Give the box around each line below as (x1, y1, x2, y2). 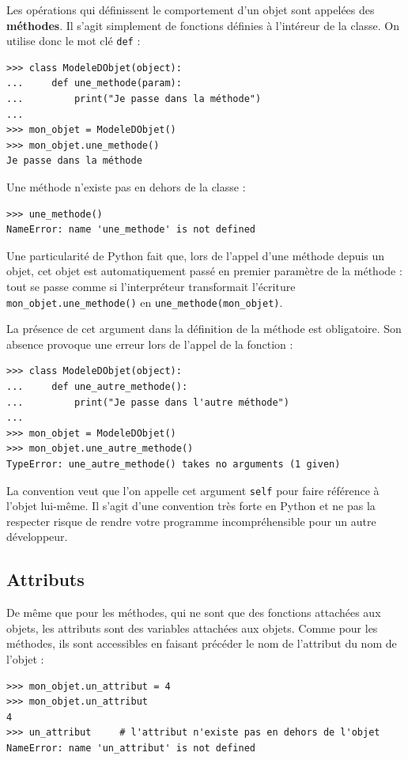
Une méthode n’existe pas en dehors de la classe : (6, 179, 246, 195)
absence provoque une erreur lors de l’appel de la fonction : (6, 335, 293, 352)
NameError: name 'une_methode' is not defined (6, 224, 255, 236)
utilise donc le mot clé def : (6, 32, 141, 49)
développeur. (6, 528, 68, 545)
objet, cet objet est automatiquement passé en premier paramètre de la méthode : (6, 263, 402, 279)
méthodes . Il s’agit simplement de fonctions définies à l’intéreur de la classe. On (6, 17, 400, 33)
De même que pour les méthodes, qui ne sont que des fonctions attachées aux (6, 604, 381, 621)
